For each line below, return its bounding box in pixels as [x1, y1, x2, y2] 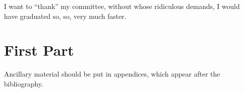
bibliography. [4, 78, 44, 89]
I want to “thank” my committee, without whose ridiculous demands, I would [4, 1, 240, 11]
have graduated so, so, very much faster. [4, 10, 126, 21]
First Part [4, 40, 74, 60]
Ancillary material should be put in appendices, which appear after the [4, 69, 220, 79]
